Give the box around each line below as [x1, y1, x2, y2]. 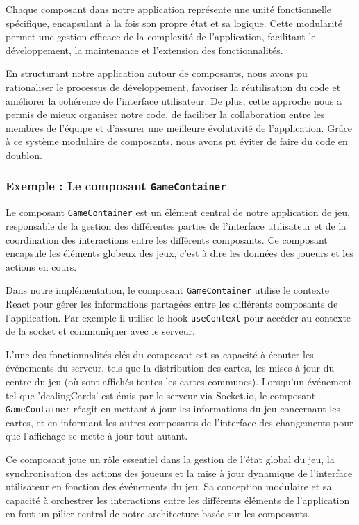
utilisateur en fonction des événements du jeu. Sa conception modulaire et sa [6, 479, 332, 494]
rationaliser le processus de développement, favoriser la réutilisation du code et [6, 79, 341, 94]
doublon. [6, 147, 42, 162]
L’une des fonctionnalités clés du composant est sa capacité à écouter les [6, 347, 314, 361]
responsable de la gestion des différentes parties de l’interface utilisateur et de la [6, 218, 347, 233]
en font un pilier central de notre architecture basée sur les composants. [6, 506, 310, 521]
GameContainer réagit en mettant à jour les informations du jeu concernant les [6, 401, 340, 416]
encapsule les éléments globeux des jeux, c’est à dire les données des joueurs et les [6, 246, 353, 260]
